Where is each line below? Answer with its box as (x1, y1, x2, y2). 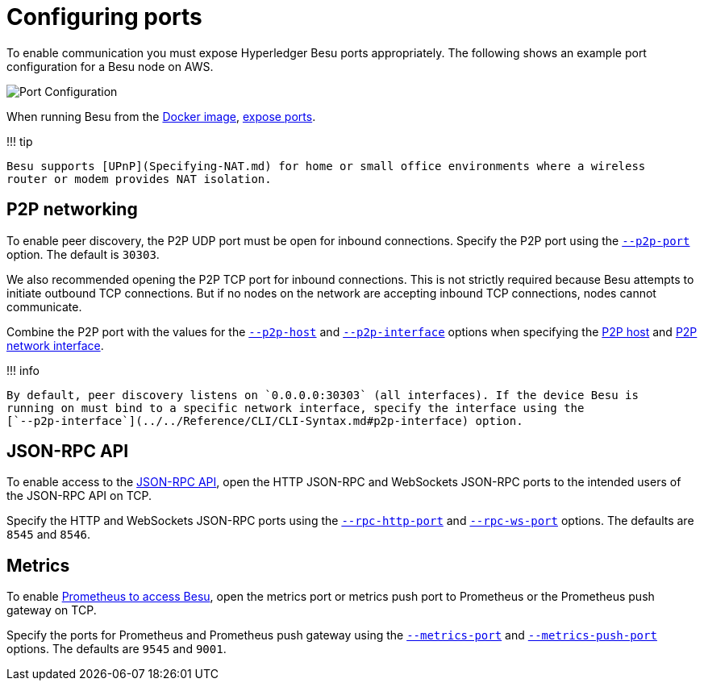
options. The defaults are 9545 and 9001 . (6, 642, 227, 656)
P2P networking (6, 199, 138, 220)
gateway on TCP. (6, 603, 97, 618)
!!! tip (6, 134, 33, 148)
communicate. (6, 299, 82, 314)
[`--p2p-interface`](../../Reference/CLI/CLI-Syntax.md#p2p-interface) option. (6, 414, 523, 427)
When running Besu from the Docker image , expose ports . (6, 109, 316, 123)
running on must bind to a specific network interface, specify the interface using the (6, 401, 585, 414)
